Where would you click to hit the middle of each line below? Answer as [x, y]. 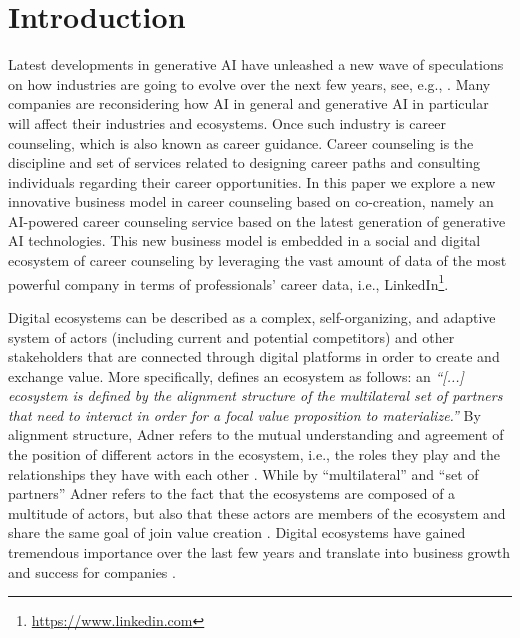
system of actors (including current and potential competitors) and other [231, 336]
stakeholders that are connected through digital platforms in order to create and [254, 356]
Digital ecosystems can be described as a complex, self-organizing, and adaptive [252, 316]
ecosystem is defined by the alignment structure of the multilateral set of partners [255, 395]
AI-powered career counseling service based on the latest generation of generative [257, 220]
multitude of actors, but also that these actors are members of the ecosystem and [257, 512]
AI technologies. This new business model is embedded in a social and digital [244, 240]
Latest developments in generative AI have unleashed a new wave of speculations [256, 64]
